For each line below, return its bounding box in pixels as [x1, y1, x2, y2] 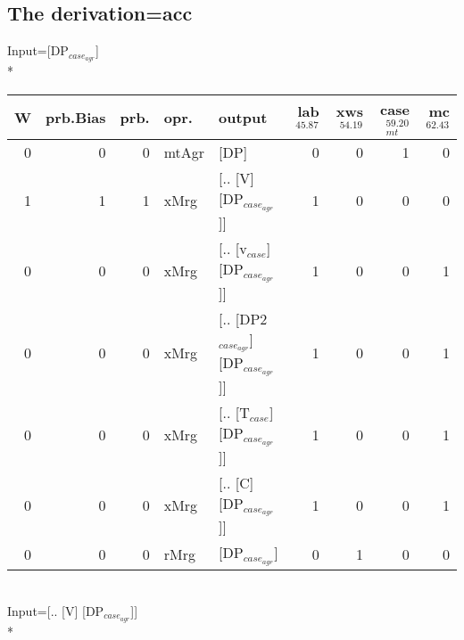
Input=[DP [7, 41, 69, 60]
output [219, 106, 268, 127]
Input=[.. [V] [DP [7, 601, 104, 619]
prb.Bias [46, 106, 106, 127]
